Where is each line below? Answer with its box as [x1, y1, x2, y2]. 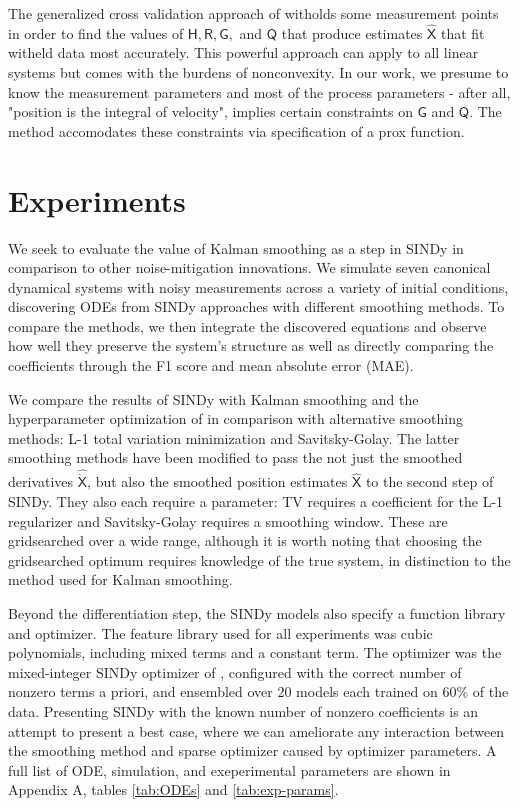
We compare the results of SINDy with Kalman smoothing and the [8, 388, 419, 409]
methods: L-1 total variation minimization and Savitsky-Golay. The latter [8, 427, 460, 448]
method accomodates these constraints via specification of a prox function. [8, 120, 465, 141]
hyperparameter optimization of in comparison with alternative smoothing [8, 408, 464, 429]
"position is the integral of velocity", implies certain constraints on [8, 101, 413, 122]
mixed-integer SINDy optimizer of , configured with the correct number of [8, 661, 462, 682]
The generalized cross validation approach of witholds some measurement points [8, 3, 499, 23]
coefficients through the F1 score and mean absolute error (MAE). [8, 355, 414, 376]
